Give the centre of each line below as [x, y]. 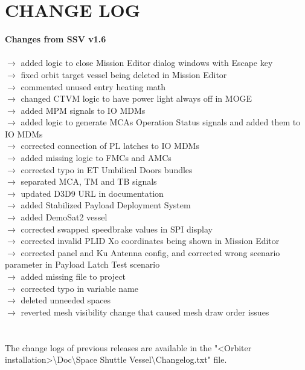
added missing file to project [73, 276]
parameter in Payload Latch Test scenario [82, 264]
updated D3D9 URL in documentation [92, 193]
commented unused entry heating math [93, 86]
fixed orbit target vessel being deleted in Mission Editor [124, 74]
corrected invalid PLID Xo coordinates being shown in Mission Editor [150, 241]
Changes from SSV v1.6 [56, 39]
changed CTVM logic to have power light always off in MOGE [136, 98]
